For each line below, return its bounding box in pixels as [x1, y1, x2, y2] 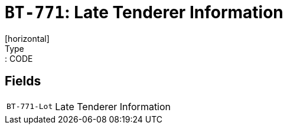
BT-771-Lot [6, 102, 53, 111]
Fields [5, 74, 41, 89]
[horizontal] [5, 33, 50, 44]
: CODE [5, 53, 33, 64]
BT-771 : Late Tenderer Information [5, 2, 283, 22]
